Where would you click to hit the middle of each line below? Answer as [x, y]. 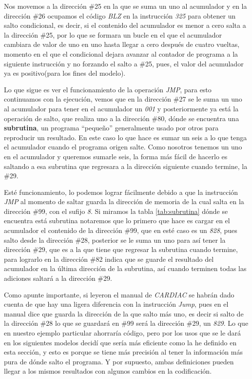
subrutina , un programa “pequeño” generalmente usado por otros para [111, 128]
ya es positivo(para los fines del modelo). [65, 73]
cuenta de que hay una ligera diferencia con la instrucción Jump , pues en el [116, 304]
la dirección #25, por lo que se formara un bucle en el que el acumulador [113, 34]
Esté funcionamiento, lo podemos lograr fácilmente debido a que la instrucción [121, 192]
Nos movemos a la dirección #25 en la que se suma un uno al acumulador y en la [126, 6]
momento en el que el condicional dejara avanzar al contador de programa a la [121, 53]
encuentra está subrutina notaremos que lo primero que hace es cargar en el [117, 221]
